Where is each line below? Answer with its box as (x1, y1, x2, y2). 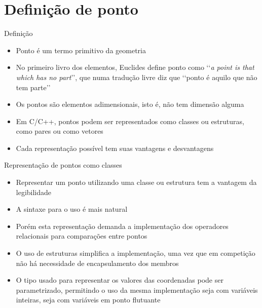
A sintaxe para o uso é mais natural (16, 204, 128, 214)
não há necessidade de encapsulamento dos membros (16, 257, 179, 268)
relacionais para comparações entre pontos (16, 230, 147, 241)
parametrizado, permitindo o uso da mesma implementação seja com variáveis (16, 284, 258, 295)
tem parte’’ (16, 82, 51, 92)
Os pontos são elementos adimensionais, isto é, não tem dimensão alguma (16, 99, 244, 109)
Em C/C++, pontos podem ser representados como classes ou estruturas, (16, 115, 244, 126)
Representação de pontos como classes (4, 160, 122, 170)
